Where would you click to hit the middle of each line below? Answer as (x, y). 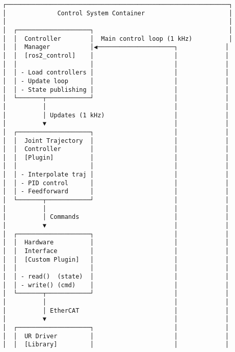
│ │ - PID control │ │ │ (116, 183)
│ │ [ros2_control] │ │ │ (116, 55)
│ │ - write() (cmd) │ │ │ (116, 285)
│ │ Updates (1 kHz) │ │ (116, 115)
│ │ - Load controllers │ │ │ (116, 73)
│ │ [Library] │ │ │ (116, 345)
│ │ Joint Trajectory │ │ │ (116, 141)
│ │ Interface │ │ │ (116, 251)
